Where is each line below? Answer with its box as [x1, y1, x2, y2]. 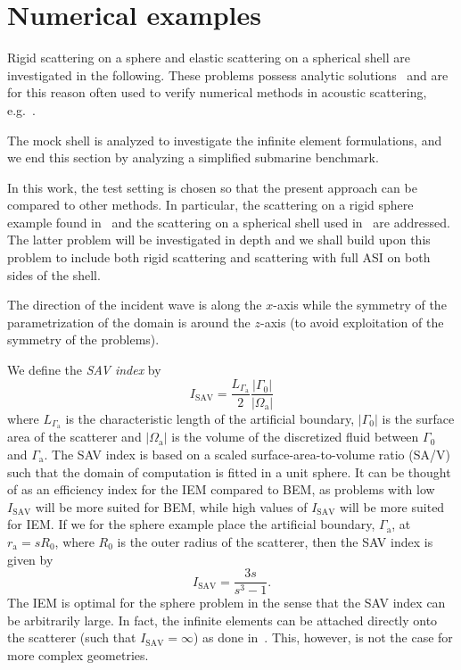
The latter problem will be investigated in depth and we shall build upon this [7, 230, 431, 249]
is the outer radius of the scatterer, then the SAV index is [117, 532, 433, 550]
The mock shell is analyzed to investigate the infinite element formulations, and [7, 130, 442, 149]
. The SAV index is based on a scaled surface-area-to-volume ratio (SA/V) [44, 444, 450, 463]
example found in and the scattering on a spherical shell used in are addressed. [7, 212, 450, 231]
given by [7, 550, 54, 568]
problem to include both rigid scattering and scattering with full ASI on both [7, 248, 431, 267]
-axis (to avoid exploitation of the [260, 312, 444, 331]
